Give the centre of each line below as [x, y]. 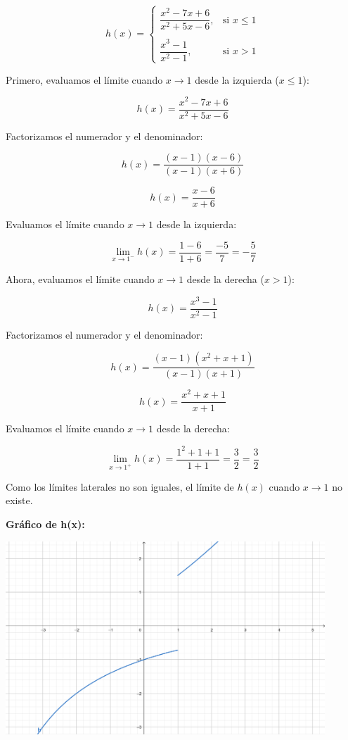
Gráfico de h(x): [45, 524]
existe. [19, 500]
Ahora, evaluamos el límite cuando [80, 278]
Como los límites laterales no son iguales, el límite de [120, 486]
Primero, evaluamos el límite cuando [84, 79]
